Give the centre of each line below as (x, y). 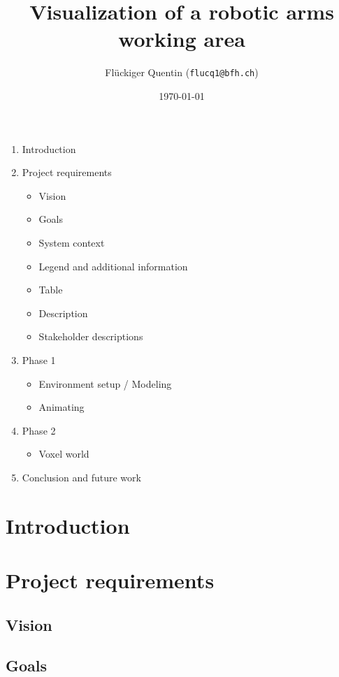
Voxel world (64, 454)
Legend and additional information (113, 266)
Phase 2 (39, 430)
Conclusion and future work (81, 477)
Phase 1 (39, 359)
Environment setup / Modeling (105, 383)
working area (182, 39)
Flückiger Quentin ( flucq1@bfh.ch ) (182, 72)
